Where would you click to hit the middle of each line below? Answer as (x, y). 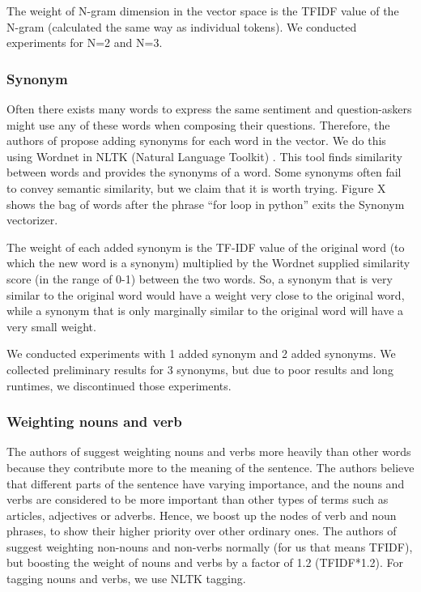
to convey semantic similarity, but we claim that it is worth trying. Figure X (196, 187)
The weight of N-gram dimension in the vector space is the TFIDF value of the (203, 11)
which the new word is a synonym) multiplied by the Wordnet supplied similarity (208, 263)
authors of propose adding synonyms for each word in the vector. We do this (196, 141)
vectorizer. (32, 220)
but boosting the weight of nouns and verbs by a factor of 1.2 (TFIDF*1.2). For (205, 562)
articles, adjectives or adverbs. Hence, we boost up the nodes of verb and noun (202, 515)
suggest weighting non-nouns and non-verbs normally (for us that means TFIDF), (210, 546)
